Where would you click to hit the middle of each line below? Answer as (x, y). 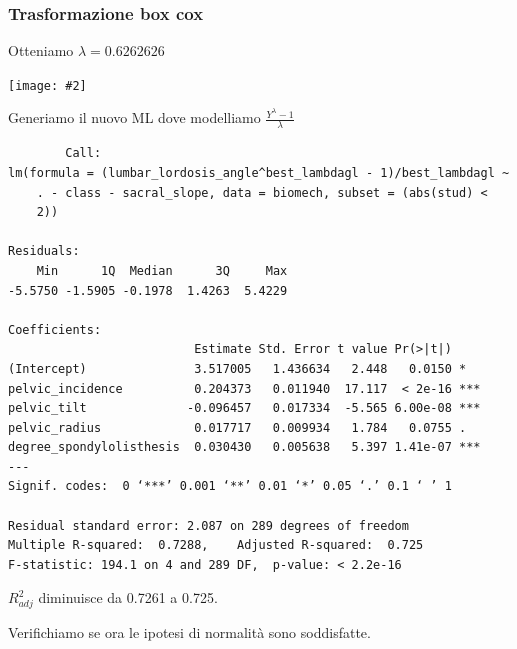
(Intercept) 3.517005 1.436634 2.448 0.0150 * (237, 368)
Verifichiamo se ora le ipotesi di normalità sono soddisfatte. (189, 632)
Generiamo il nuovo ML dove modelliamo (134, 117)
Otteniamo (41, 50)
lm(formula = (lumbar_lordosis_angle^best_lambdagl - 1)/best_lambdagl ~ (259, 172)
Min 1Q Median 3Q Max (162, 270)
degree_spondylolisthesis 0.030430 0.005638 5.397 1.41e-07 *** (244, 447)
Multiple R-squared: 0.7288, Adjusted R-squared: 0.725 (216, 545)
